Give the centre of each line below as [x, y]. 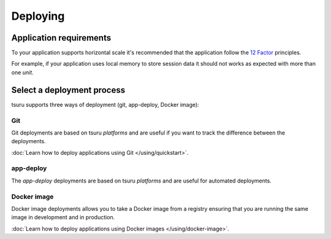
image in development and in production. [63, 217]
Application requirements [61, 38]
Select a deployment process [68, 90]
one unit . [22, 72]
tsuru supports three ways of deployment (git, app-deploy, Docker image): [105, 104]
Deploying [38, 16]
